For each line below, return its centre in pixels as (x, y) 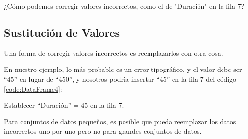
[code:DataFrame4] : (33, 88)
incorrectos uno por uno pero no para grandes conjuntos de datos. (103, 131)
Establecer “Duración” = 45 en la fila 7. (64, 105)
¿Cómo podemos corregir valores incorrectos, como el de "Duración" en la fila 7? (124, 6)
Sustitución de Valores (62, 32)
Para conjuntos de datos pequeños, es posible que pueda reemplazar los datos (120, 121)
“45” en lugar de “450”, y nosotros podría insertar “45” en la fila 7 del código (120, 79)
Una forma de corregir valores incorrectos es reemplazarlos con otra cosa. (113, 53)
